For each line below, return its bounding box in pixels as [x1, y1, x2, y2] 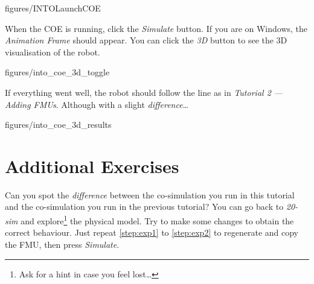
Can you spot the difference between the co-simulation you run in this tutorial [5, 188, 295, 201]
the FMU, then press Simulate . [5, 238, 120, 250]
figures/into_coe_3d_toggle [5, 66, 110, 78]
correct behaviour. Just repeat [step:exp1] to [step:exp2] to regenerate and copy [5, 226, 299, 239]
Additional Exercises [5, 153, 179, 178]
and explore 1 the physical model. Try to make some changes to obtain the [21, 213, 294, 227]
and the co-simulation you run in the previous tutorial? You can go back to [5, 200, 284, 213]
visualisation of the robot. [5, 45, 100, 58]
